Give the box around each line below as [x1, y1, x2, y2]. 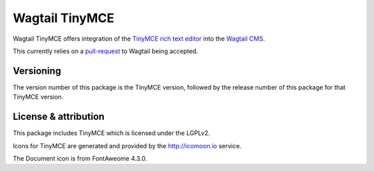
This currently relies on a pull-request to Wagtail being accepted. [12, 47, 199, 55]
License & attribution [12, 111, 105, 123]
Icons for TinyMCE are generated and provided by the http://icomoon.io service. [12, 141, 242, 150]
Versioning [12, 65, 62, 77]
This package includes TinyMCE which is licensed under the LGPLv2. [12, 129, 211, 137]
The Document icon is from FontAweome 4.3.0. [12, 154, 148, 162]
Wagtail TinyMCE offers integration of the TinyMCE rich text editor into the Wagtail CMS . [12, 34, 265, 43]
